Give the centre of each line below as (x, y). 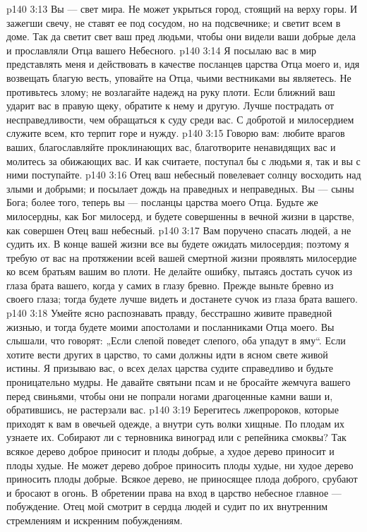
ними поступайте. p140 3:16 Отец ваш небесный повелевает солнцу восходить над (184, 175)
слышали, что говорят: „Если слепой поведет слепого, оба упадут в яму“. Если (176, 340)
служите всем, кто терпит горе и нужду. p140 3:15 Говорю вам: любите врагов (176, 133)
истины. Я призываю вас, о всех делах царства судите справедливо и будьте (170, 368)
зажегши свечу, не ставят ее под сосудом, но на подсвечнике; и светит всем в (174, 22)
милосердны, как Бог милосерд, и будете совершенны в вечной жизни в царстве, (180, 216)
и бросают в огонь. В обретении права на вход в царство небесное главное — (174, 492)
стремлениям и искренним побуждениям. (95, 520)
